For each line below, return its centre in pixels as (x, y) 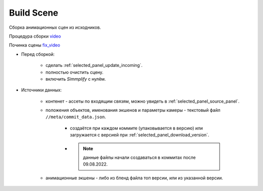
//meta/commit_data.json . (76, 117)
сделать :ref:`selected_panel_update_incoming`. (94, 65)
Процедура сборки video (35, 36)
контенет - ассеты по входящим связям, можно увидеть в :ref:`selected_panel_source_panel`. (142, 101)
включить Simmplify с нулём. (76, 79)
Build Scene (34, 13)
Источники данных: (41, 90)
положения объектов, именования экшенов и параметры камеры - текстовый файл (133, 110)
